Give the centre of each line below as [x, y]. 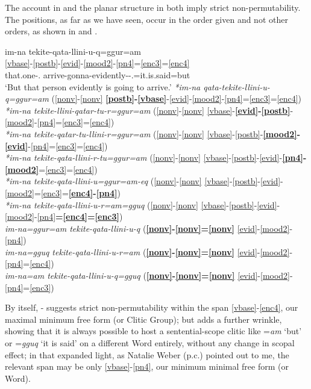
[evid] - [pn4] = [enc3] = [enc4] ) [56, 145]
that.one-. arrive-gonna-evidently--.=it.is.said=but [98, 74]
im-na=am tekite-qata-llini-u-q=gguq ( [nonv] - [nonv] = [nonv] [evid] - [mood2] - [149, 275]
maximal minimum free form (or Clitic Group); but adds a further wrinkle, [143, 319]
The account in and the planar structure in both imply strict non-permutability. [153, 7]
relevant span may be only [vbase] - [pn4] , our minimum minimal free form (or [147, 366]
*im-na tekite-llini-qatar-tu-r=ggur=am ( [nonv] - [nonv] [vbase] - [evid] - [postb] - [149, 110]
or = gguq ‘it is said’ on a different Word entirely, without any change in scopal [150, 343]
